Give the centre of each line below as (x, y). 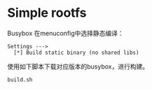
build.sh (20, 80)
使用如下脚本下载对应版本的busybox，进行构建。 (78, 66)
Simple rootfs (47, 13)
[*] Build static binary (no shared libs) (76, 53)
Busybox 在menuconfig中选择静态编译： (65, 33)
